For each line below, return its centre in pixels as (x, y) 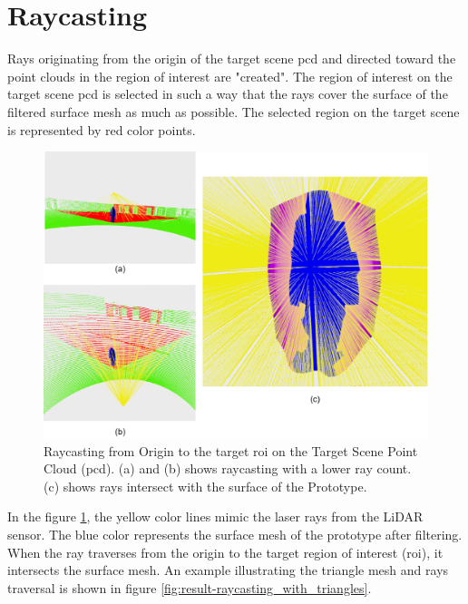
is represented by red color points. (102, 129)
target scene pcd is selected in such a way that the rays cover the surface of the (228, 94)
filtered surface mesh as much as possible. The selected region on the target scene (234, 111)
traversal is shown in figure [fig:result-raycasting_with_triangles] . (190, 587)
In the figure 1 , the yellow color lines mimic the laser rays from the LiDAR (215, 516)
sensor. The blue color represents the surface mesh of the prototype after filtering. (235, 534)
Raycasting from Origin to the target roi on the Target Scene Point (231, 450)
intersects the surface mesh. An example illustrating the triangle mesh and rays (228, 570)
